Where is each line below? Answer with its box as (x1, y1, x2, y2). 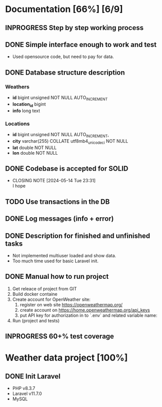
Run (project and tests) (12, 317, 60, 323)
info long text (12, 108, 40, 114)
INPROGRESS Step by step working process (5, 24, 144, 32)
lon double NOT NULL (12, 150, 58, 156)
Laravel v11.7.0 (12, 390, 42, 396)
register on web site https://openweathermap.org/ (19, 301, 123, 307)
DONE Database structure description (5, 68, 125, 77)
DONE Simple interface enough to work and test (5, 40, 157, 49)
